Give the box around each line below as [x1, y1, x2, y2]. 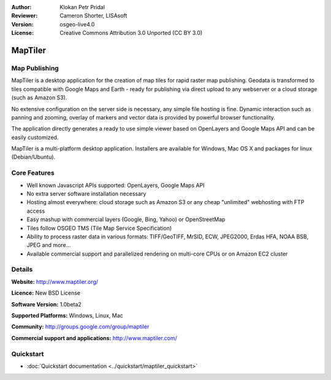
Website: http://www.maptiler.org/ [11, 278, 98, 285]
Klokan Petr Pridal [59, 4, 105, 10]
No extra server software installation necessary [26, 190, 146, 197]
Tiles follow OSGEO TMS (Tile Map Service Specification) [26, 224, 172, 232]
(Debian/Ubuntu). [11, 153, 56, 161]
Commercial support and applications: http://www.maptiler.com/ [11, 334, 178, 341]
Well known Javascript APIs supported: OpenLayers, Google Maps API [26, 181, 205, 189]
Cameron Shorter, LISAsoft [59, 12, 127, 20]
